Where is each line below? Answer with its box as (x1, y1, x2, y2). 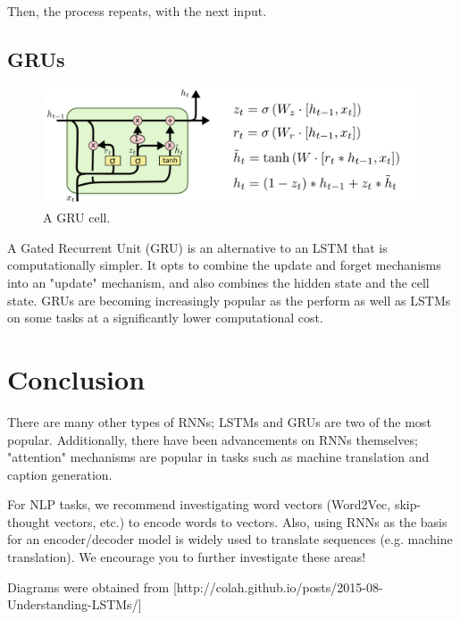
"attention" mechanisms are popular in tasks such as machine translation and (7, 448, 430, 466)
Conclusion (7, 360, 146, 397)
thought (7, 512, 50, 531)
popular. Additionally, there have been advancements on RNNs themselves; (7, 430, 418, 448)
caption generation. (7, 465, 113, 483)
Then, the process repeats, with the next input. (7, 2, 267, 20)
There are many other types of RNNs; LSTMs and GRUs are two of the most (7, 412, 431, 431)
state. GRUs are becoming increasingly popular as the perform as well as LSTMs (7, 290, 451, 309)
